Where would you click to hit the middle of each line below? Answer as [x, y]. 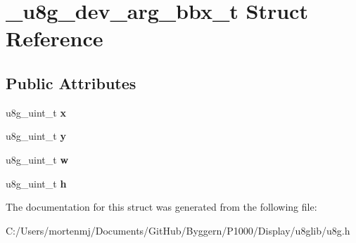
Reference [55, 38]
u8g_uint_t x [36, 112]
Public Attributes [71, 83]
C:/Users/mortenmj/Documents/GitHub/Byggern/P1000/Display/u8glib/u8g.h [178, 230]
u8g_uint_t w [37, 159]
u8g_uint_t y [36, 136]
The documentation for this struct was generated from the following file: [161, 207]
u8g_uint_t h [36, 183]
